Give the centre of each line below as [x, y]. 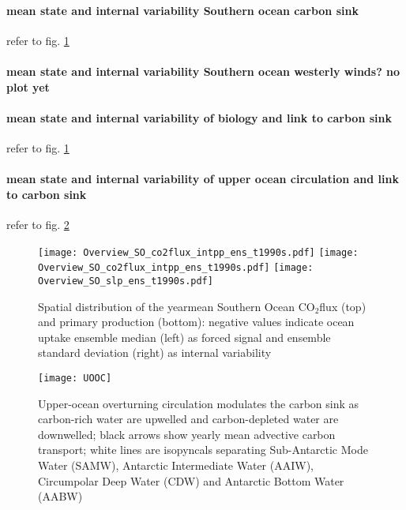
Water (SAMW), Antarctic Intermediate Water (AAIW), [176, 465]
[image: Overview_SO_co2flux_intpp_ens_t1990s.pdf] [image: [198, 252]
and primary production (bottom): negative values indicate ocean [196, 322]
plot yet [28, 86]
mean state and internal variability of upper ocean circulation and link [203, 179]
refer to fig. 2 [38, 224]
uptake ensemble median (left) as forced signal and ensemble [184, 337]
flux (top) [343, 306]
